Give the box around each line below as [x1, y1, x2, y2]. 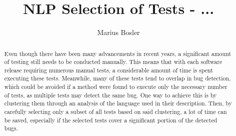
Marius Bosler [97, 27, 140, 37]
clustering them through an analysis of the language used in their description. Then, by [4, 99, 232, 107]
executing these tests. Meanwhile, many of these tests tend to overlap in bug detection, [4, 74, 231, 82]
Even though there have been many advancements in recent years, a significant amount [4, 49, 231, 57]
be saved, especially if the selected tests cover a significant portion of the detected [4, 115, 217, 124]
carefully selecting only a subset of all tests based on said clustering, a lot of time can [4, 107, 227, 116]
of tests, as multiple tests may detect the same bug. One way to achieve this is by [4, 90, 217, 99]
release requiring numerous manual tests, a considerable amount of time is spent [4, 65, 213, 74]
